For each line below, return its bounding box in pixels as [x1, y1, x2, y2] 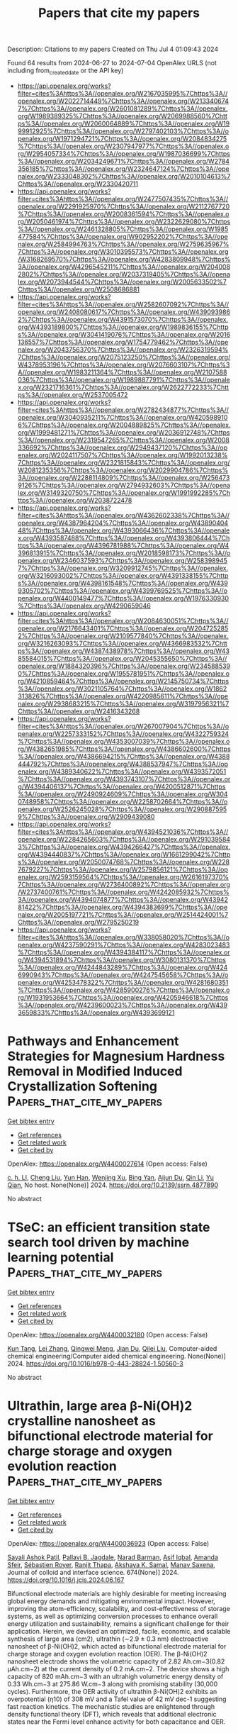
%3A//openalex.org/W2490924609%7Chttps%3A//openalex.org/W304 [17, 789, 228, 798]
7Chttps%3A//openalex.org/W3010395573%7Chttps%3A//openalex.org [17, 247, 229, 256]
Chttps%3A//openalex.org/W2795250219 [17, 918, 140, 926]
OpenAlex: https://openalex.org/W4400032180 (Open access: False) [7, 1330, 208, 1339]
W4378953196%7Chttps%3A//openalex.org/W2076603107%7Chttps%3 [17, 360, 230, 369]
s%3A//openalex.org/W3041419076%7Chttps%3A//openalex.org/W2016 [17, 330, 231, 338]
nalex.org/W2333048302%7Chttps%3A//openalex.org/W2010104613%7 [17, 172, 231, 180]
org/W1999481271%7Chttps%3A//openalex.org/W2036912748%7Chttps [17, 428, 230, 437]
